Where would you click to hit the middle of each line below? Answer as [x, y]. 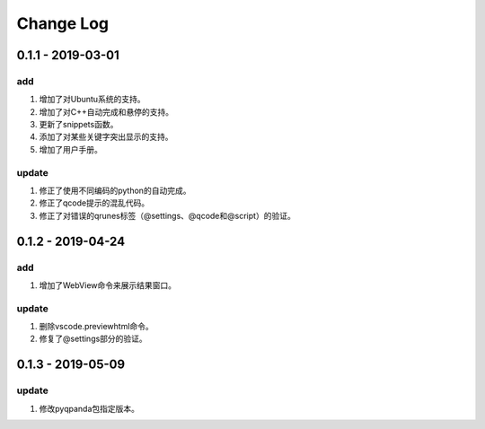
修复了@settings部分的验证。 [93, 339]
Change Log [63, 23]
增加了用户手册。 [71, 149]
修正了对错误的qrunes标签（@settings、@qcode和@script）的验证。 [167, 215]
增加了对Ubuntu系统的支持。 [92, 100]
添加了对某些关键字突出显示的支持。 [106, 137]
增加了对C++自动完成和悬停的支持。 [106, 111]
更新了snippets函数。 [79, 125]
